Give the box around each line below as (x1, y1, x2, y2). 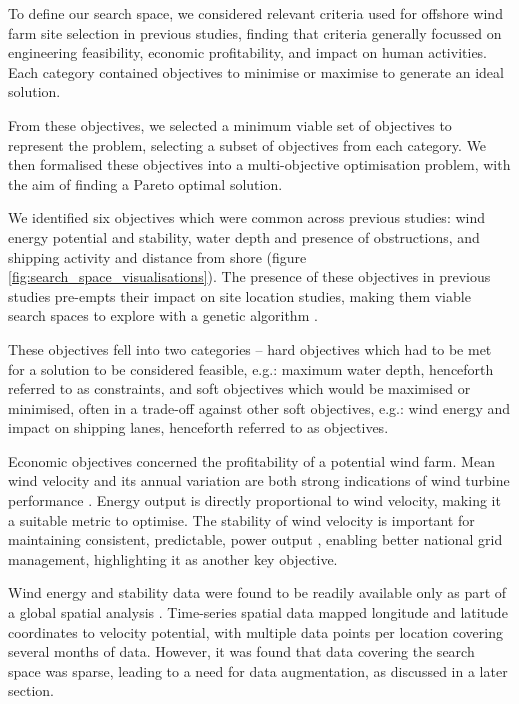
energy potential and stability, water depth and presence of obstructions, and (8, 226, 480, 247)
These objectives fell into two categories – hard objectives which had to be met (8, 338, 492, 359)
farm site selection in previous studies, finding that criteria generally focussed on (8, 22, 502, 43)
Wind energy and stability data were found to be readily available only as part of (8, 582, 507, 603)
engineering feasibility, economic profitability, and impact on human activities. (8, 42, 488, 63)
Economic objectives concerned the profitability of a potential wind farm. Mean (8, 450, 495, 471)
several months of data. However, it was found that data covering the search (8, 641, 475, 662)
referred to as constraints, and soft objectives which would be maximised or (8, 378, 471, 399)
